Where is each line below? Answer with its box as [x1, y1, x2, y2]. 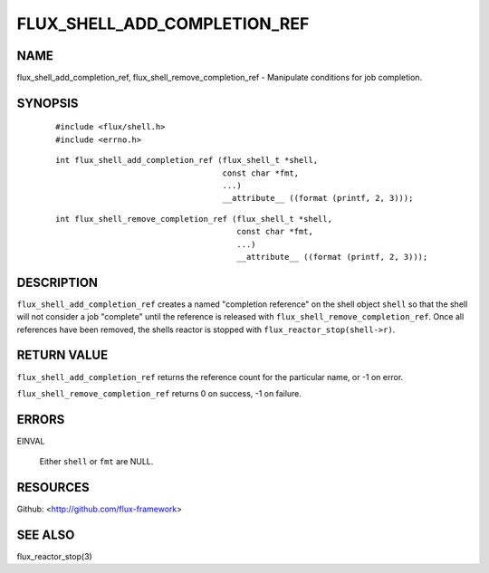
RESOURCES [16, 480, 90, 495]
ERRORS [16, 412, 65, 427]
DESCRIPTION [16, 274, 99, 290]
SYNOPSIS [16, 95, 79, 110]
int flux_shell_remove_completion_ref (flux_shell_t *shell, [55, 214, 332, 224]
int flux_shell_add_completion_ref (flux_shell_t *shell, [55, 155, 319, 166]
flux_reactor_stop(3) [16, 551, 92, 562]
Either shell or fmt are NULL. [39, 456, 154, 467]
